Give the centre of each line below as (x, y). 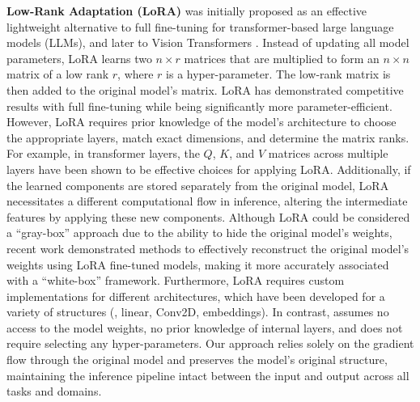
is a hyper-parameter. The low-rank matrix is (278, 74)
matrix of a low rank (58, 74)
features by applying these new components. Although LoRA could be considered (208, 216)
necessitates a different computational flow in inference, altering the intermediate (207, 201)
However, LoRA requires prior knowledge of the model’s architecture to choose (202, 122)
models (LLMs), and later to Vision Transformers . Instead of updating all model (208, 42)
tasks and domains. (54, 391)
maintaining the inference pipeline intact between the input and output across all (208, 375)
